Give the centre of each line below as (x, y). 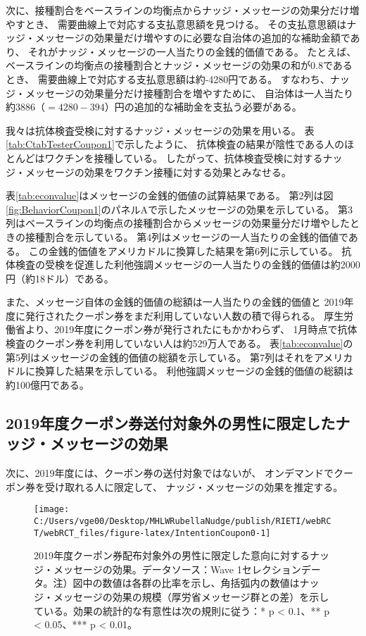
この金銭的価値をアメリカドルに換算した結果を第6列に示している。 (183, 250)
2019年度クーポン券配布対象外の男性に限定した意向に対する (172, 555)
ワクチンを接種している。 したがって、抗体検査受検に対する (184, 157)
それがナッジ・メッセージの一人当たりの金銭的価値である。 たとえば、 (193, 51)
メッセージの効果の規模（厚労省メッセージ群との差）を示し (191, 596)
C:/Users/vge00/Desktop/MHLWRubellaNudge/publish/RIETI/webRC (183, 521)
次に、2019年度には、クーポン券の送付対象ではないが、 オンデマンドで (170, 473)
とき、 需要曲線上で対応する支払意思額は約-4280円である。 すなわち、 (168, 79)
